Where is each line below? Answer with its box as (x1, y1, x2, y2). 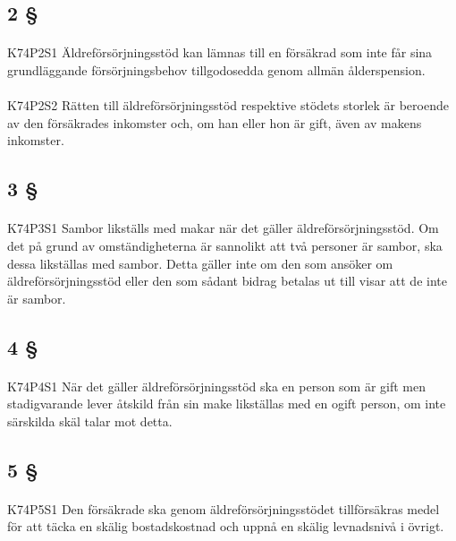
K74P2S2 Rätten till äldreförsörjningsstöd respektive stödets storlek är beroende (7, 96, 449, 115)
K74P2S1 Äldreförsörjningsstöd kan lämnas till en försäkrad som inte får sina (7, 43, 433, 62)
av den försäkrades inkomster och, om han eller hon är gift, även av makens (7, 113, 422, 132)
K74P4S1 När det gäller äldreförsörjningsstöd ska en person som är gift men (7, 376, 426, 395)
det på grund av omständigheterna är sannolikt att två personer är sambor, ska (7, 236, 443, 254)
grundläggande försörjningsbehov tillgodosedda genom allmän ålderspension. (7, 60, 426, 79)
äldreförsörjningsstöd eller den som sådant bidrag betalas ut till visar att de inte (7, 271, 447, 290)
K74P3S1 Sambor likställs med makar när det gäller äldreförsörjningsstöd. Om (7, 219, 439, 237)
